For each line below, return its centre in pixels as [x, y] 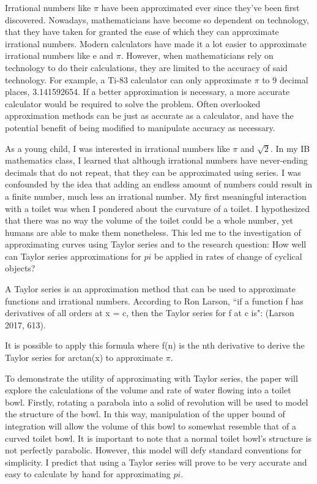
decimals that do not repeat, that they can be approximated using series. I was [153, 172]
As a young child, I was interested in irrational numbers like [117, 148]
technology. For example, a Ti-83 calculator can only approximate [128, 79]
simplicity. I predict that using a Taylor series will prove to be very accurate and [156, 462]
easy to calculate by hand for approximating [88, 474]
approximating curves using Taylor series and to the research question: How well [156, 244]
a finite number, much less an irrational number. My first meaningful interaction [156, 196]
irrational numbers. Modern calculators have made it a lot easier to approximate [156, 43]
